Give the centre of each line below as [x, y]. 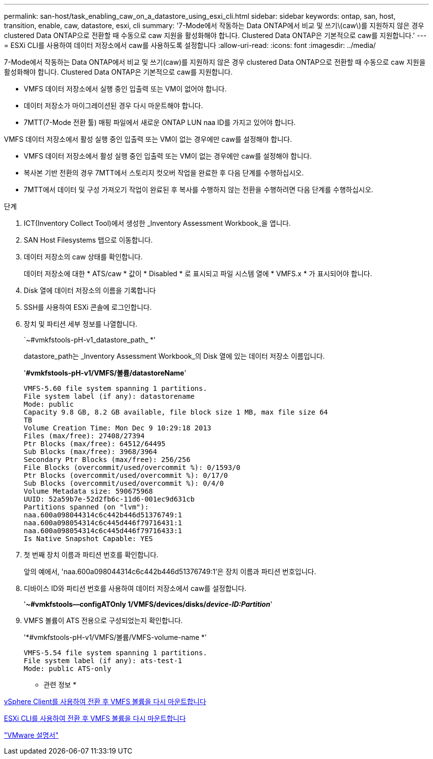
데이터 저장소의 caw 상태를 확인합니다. [83, 257]
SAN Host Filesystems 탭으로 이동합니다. [88, 240]
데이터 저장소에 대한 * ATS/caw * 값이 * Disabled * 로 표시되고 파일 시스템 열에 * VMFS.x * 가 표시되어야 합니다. [198, 274]
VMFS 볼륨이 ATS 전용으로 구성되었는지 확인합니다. [103, 620]
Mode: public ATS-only [68, 669]
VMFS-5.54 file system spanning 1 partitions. [115, 653]
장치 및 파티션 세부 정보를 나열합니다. [81, 324]
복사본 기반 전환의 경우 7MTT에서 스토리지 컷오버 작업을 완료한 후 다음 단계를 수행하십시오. [164, 173]
